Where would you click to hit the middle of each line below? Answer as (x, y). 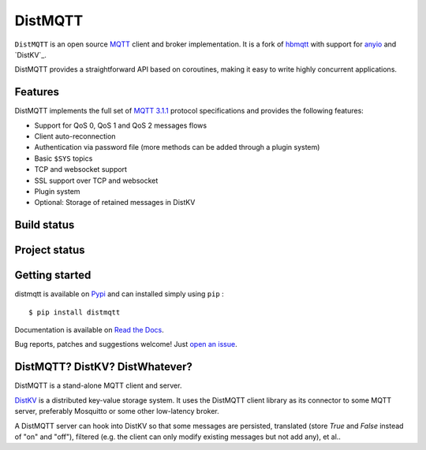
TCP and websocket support (81, 169)
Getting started (53, 275)
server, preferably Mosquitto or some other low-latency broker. (117, 411)
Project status (50, 250)
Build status (45, 225)
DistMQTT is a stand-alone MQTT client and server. (98, 385)
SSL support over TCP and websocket (96, 180)
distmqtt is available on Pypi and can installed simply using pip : (119, 294)
